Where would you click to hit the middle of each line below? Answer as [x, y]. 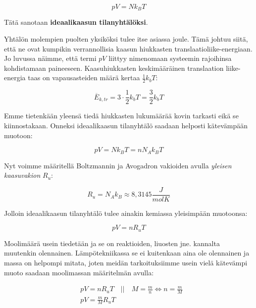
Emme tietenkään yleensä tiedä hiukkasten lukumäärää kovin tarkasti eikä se [121, 116]
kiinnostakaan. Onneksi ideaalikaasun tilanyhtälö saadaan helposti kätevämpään [126, 125]
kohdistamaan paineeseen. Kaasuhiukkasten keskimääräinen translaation [114, 68]
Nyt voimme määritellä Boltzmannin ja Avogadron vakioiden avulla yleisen [118, 165]
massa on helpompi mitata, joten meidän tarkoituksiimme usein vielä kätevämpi [126, 263]
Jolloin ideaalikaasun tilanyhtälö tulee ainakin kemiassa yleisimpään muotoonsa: [126, 213]
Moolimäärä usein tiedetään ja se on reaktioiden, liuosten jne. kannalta [112, 243]
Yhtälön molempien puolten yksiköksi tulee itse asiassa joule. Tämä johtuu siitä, [126, 39]
